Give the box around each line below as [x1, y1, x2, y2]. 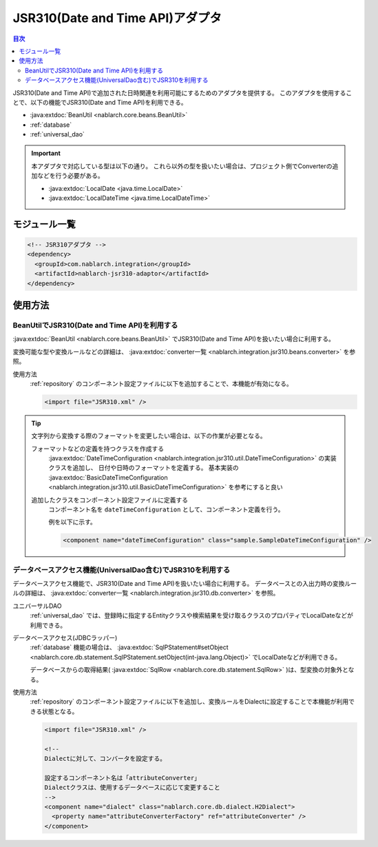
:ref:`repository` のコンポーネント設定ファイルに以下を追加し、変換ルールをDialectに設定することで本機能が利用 [30, 697, 349, 706]
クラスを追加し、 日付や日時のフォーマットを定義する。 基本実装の [48, 464, 239, 472]
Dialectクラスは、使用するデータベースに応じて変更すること [44, 784, 220, 792]
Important [31, 149, 61, 158]
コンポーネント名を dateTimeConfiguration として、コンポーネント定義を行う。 [48, 505, 284, 513]
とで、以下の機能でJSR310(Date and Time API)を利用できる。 [12, 98, 187, 106]
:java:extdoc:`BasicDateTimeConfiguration [48, 473, 168, 482]
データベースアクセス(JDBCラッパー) [12, 634, 118, 642]
